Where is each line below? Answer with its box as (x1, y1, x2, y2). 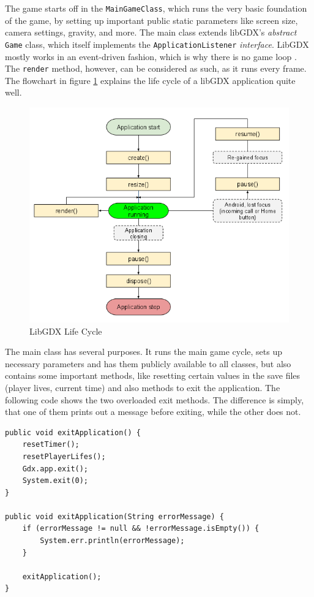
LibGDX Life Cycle (29, 324, 102, 337)
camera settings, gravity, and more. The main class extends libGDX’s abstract (5, 26, 297, 39)
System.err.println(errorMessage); (40, 536, 185, 546)
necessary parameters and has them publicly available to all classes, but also (5, 357, 291, 370)
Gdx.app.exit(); (22, 464, 89, 473)
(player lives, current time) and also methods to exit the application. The (5, 381, 280, 394)
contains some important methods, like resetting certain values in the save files (5, 369, 301, 382)
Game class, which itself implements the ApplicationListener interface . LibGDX (5, 37, 309, 50)
